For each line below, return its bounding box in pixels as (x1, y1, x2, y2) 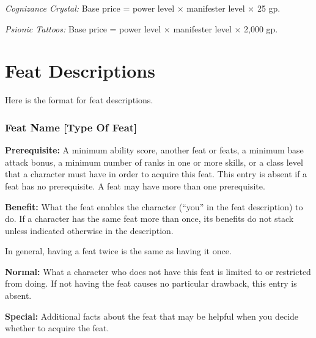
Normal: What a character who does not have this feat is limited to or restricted (5, 265, 311, 277)
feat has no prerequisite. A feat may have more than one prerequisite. (5, 179, 265, 192)
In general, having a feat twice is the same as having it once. (5, 244, 232, 257)
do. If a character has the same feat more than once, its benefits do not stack (5, 212, 294, 225)
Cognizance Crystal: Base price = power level (5, 2, 175, 14)
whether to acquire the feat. (5, 321, 109, 334)
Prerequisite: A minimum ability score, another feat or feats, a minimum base (5, 144, 304, 156)
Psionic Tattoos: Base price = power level (5, 22, 161, 35)
